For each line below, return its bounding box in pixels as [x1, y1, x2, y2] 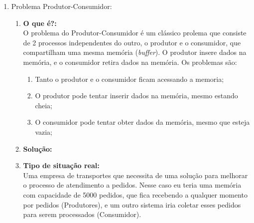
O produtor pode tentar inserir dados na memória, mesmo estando [35, 90, 238, 101]
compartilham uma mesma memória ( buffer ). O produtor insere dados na [23, 47, 247, 57]
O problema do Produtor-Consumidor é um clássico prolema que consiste [23, 27, 247, 38]
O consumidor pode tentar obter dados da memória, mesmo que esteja [35, 117, 250, 127]
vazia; [35, 126, 52, 137]
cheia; [35, 100, 52, 110]
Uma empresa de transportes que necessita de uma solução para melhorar [23, 170, 248, 180]
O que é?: [23, 17, 57, 28]
